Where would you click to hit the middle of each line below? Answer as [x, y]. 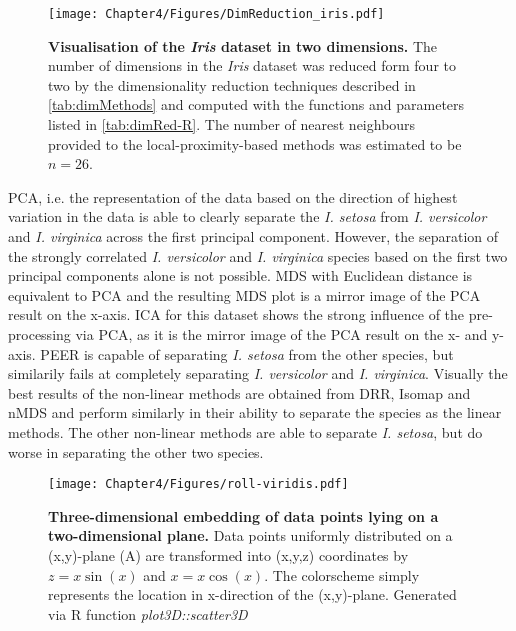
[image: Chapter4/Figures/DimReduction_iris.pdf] [216, 14]
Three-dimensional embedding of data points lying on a [243, 515]
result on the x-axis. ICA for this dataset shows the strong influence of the [236, 314]
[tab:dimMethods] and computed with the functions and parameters [256, 104]
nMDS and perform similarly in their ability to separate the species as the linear [255, 412]
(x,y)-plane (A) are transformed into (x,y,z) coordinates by [228, 554]
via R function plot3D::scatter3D [148, 613]
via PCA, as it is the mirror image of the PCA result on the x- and [281, 333]
